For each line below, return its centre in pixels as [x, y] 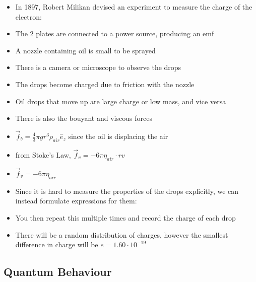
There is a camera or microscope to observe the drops [98, 67]
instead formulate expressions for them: [76, 201]
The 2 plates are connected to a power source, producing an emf [115, 33]
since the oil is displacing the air [118, 136]
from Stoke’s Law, [43, 154]
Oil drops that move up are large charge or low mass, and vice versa [121, 101]
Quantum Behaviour [58, 272]
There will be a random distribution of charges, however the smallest [122, 234]
